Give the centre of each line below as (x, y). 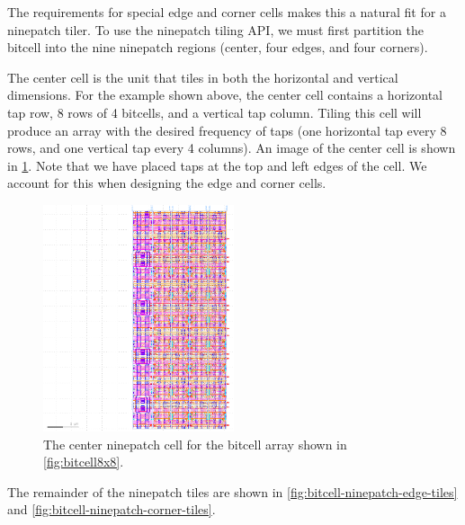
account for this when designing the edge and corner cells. (167, 183)
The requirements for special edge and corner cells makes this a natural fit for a (227, 12)
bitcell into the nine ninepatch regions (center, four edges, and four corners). (218, 47)
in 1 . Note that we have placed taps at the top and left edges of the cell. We (217, 165)
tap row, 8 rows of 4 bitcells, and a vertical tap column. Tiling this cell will (215, 112)
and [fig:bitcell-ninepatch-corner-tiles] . (112, 509)
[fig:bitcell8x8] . (84, 462)
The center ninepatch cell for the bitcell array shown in (195, 444)
